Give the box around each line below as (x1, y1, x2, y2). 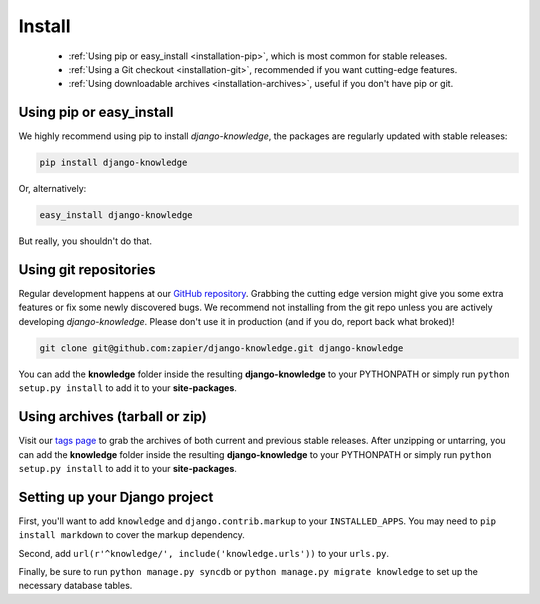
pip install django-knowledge (39, 157, 188, 169)
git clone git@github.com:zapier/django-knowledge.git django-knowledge (39, 342, 404, 354)
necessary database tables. (18, 580, 133, 592)
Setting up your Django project (18, 488, 214, 505)
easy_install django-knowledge (39, 210, 194, 221)
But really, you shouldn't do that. (18, 235, 152, 247)
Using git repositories (18, 261, 156, 278)
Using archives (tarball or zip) (18, 408, 207, 425)
